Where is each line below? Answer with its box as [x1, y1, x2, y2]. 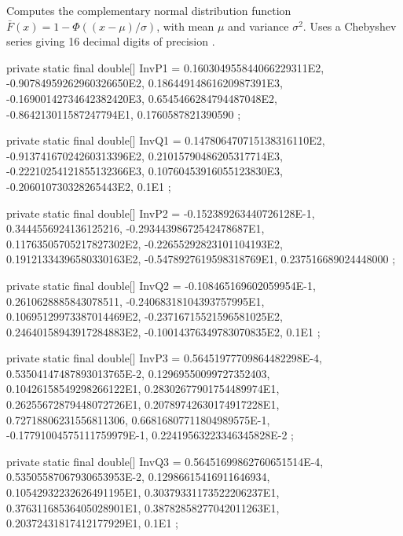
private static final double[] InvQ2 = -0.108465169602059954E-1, [6, 277, 316, 293]
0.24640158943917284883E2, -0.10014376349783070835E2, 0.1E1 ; [6, 323, 321, 340]
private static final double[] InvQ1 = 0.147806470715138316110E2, [6, 132, 325, 149]
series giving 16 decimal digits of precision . [6, 33, 215, 50]
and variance [228, 17, 289, 34]
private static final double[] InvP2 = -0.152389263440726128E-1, [6, 204, 315, 221]
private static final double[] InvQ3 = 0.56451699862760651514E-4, [6, 453, 324, 469]
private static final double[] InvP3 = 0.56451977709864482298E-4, [6, 350, 322, 366]
